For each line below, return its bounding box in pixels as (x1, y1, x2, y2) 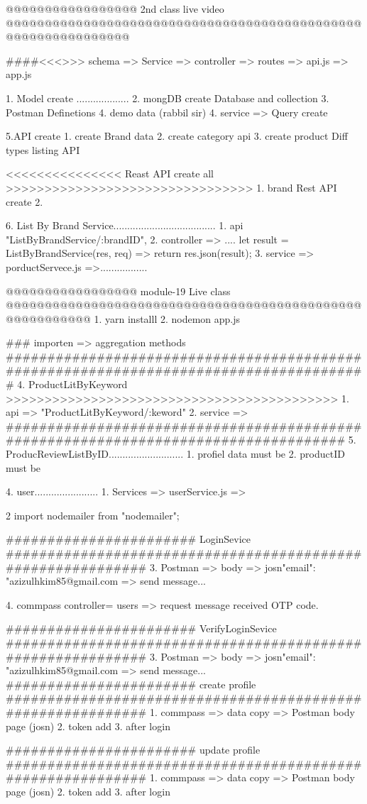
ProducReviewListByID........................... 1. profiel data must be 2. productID (6, 446, 345, 461)
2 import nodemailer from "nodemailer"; (6, 507, 180, 522)
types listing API (6, 142, 80, 157)
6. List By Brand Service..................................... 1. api (6, 218, 243, 233)
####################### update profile (6, 742, 261, 757)
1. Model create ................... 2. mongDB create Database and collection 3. (6, 90, 329, 105)
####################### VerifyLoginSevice (6, 621, 277, 636)
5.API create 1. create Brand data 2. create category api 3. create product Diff (6, 128, 348, 143)
